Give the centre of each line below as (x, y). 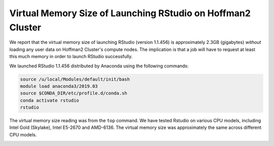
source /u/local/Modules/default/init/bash (75, 79)
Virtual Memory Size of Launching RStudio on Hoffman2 (130, 13)
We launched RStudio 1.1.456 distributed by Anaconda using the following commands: (99, 66)
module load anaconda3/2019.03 (59, 86)
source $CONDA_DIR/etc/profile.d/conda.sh (74, 93)
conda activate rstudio (50, 100)
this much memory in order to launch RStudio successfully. (71, 57)
